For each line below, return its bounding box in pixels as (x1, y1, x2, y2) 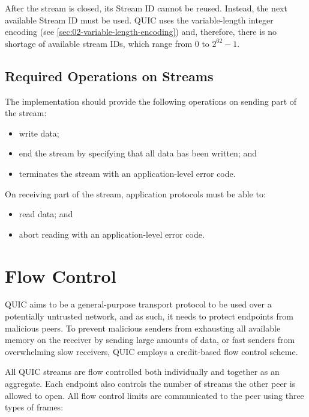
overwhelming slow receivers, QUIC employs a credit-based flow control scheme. (5, 345, 298, 357)
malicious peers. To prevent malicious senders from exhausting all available (5, 321, 281, 334)
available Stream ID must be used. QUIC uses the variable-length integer (5, 13, 274, 26)
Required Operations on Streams (5, 66, 214, 85)
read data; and (19, 208, 73, 220)
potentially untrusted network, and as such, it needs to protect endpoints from (5, 310, 293, 323)
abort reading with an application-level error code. (19, 227, 205, 240)
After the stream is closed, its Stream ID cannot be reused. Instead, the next (5, 2, 287, 14)
